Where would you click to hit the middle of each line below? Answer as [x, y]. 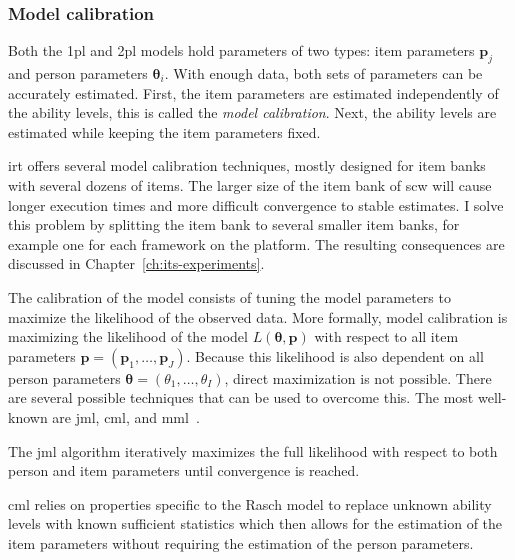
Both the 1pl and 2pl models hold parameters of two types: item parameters [241, 50]
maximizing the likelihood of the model [128, 336]
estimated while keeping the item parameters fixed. [164, 131]
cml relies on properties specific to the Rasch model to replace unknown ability [250, 503]
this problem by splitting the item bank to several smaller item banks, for [234, 224]
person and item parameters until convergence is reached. [184, 470]
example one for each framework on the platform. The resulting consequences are [256, 243]
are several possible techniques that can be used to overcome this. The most [241, 397]
